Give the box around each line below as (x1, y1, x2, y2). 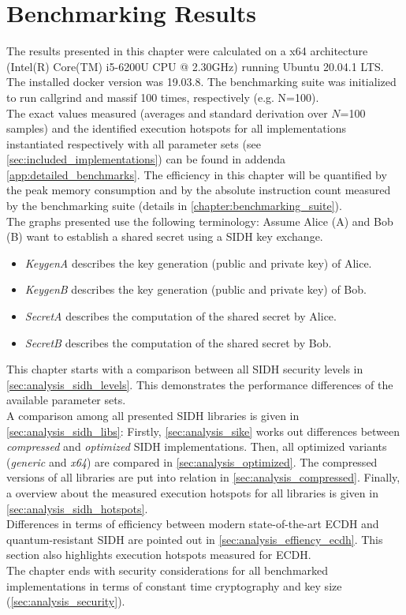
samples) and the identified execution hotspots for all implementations (6, 120, 346, 137)
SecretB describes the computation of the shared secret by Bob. (24, 334, 332, 351)
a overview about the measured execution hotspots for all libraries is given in (6, 484, 378, 501)
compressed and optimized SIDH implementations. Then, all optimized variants (6, 438, 387, 455)
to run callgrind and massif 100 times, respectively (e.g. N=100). (6, 88, 319, 105)
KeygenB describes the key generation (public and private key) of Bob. (24, 281, 367, 298)
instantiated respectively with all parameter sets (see (6, 135, 261, 152)
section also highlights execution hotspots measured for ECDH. (6, 546, 311, 563)
